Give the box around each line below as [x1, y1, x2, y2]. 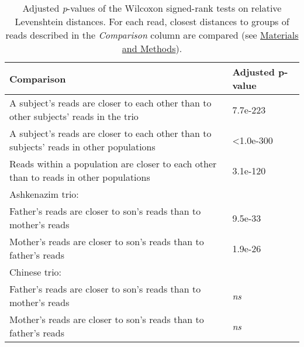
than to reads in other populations [9, 170, 150, 184]
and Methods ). [122, 42, 182, 55]
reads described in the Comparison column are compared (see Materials [5, 28, 299, 42]
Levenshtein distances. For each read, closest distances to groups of [15, 15, 289, 28]
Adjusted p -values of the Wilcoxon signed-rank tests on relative [22, 1, 282, 15]
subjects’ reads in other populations [9, 140, 156, 153]
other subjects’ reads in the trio [9, 109, 139, 123]
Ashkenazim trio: [9, 187, 79, 201]
